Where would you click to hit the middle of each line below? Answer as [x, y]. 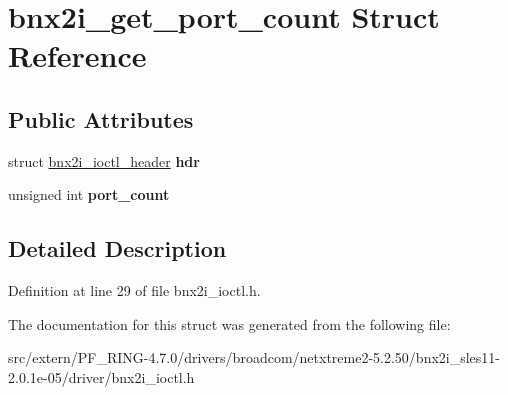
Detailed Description [117, 248]
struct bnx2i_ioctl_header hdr [104, 160]
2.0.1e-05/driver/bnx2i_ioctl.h [101, 376]
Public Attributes [101, 118]
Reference [77, 55]
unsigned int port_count [89, 194]
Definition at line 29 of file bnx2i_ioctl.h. [134, 290]
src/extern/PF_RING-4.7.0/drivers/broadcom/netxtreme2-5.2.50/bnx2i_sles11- [254, 357]
